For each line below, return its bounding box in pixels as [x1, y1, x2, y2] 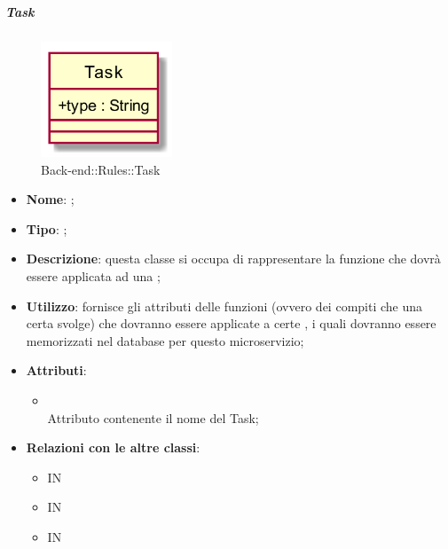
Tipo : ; [26, 219, 67, 238]
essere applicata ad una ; [26, 267, 161, 286]
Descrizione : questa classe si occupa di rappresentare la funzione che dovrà [26, 249, 441, 268]
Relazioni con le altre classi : [26, 438, 200, 457]
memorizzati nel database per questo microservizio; [26, 331, 304, 349]
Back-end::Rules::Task [41, 160, 161, 178]
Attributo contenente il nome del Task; [47, 408, 259, 427]
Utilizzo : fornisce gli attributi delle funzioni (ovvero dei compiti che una [26, 296, 423, 315]
